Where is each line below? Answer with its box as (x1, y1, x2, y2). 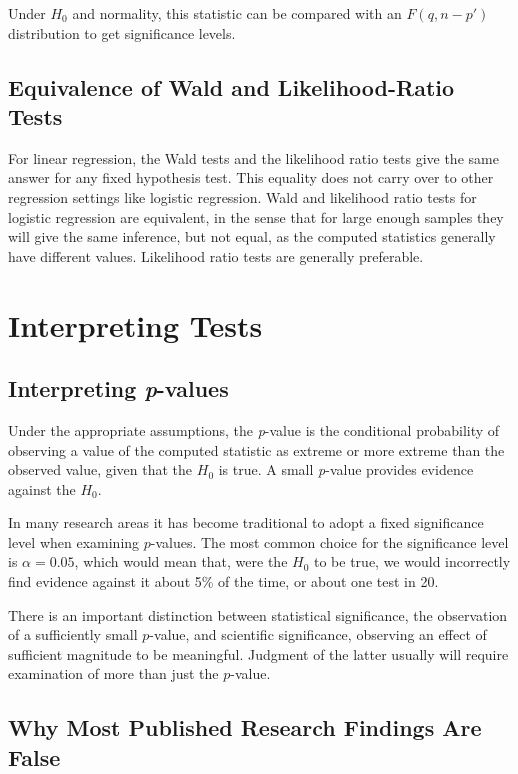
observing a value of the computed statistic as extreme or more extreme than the (8, 439, 505, 460)
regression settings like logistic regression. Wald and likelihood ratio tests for (8, 186, 477, 207)
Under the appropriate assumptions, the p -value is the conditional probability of (8, 419, 500, 440)
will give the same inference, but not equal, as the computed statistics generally (8, 226, 496, 247)
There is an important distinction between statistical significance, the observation (8, 604, 508, 625)
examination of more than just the (8, 663, 219, 684)
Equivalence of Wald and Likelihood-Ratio (8, 71, 455, 102)
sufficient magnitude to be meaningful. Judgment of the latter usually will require (8, 643, 509, 664)
